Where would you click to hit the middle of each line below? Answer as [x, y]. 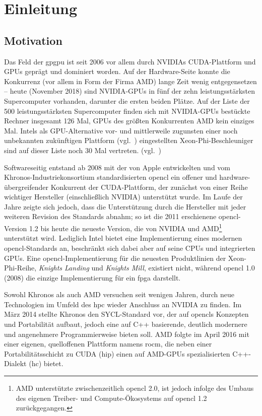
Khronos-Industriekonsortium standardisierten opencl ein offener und [111, 177]
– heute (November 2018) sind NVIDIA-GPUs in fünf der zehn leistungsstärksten [130, 91]
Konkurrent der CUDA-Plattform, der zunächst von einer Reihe [149, 187]
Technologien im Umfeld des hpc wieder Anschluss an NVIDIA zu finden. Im [123, 304]
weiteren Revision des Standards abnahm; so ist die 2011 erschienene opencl [121, 216]
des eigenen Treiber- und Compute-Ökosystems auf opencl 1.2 [111, 398]
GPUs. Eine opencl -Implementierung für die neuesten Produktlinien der [115, 258]
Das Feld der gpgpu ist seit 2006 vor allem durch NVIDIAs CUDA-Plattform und [130, 61]
